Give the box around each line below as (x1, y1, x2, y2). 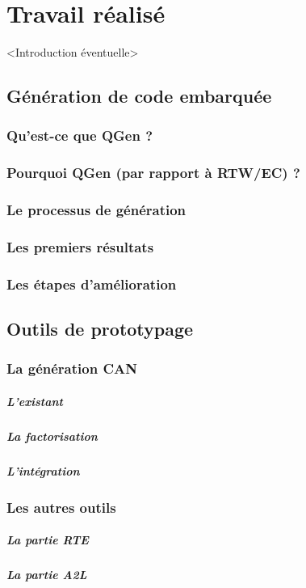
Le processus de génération (6, 200, 187, 220)
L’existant (6, 392, 64, 409)
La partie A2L (6, 566, 87, 583)
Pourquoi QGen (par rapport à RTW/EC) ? (6, 163, 300, 183)
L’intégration (6, 462, 80, 479)
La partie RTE (6, 531, 89, 548)
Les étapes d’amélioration (6, 273, 177, 294)
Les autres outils (6, 497, 116, 517)
